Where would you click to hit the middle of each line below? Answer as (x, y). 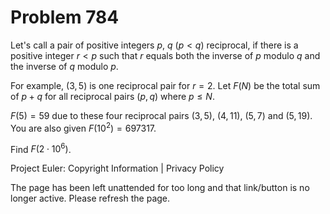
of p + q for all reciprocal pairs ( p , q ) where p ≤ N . (112, 96)
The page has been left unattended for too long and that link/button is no (160, 188)
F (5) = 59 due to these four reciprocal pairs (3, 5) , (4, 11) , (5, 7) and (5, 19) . (161, 115)
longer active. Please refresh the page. (90, 198)
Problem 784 (65, 17)
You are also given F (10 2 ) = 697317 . (83, 127)
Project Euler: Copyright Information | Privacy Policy (117, 168)
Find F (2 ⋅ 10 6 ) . (41, 148)
